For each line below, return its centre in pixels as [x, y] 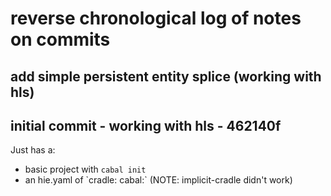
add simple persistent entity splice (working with [166, 76]
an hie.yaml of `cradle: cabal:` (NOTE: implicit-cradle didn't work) [158, 180]
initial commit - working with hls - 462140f [146, 125]
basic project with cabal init [85, 169]
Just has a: [33, 150]
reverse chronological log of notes [156, 18]
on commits [60, 39]
